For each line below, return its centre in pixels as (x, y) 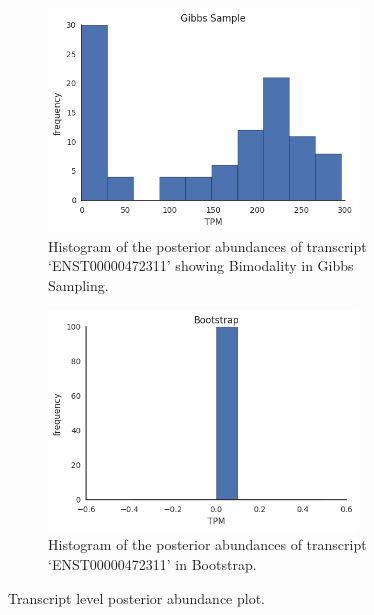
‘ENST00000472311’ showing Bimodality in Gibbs (201, 265)
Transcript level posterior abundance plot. (137, 597)
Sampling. (78, 284)
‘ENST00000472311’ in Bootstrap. (152, 563)
